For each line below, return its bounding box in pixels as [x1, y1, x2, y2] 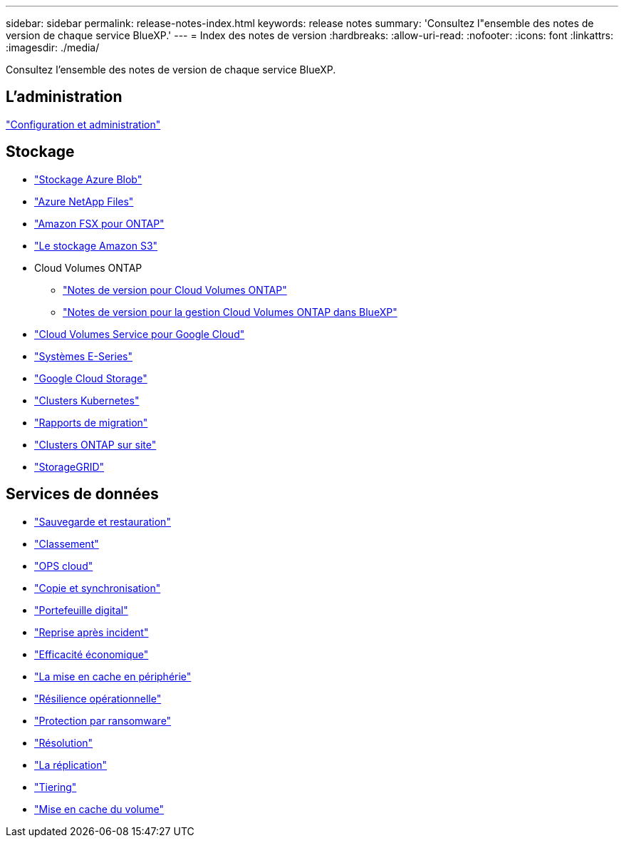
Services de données [6, 485, 159, 504]
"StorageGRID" [34, 460, 105, 473]
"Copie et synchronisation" [34, 581, 161, 594]
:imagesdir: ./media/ [6, 41, 100, 53]
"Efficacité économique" [34, 648, 149, 660]
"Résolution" [34, 736, 93, 749]
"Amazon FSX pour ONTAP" [34, 217, 165, 230]
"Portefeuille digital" [34, 603, 128, 616]
